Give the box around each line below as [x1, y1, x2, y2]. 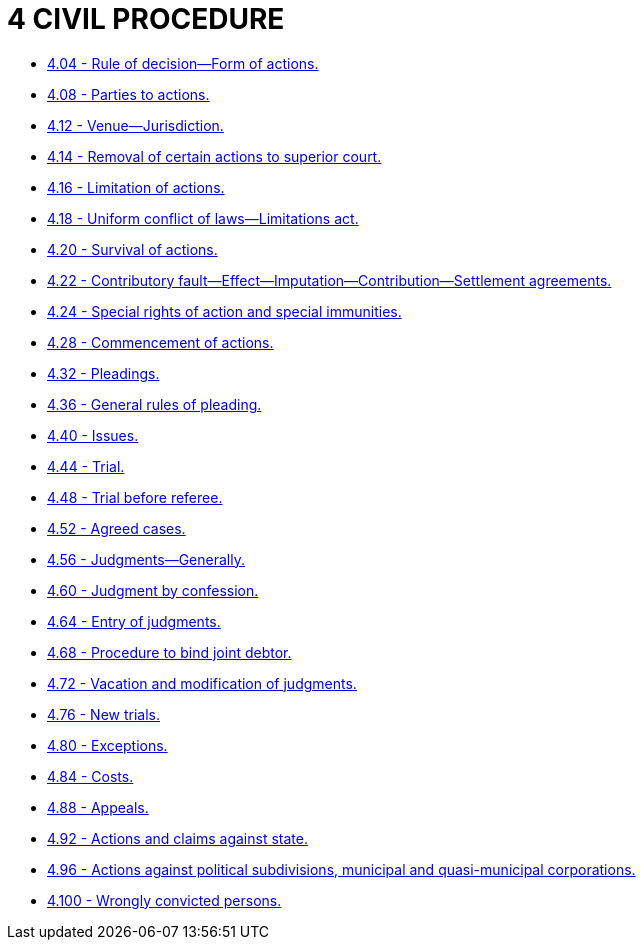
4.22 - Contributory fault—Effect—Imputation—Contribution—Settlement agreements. [47, 271, 612, 289]
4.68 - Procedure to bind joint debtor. [47, 643, 292, 661]
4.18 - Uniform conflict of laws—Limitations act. [47, 209, 359, 227]
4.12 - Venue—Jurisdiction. [47, 116, 224, 134]
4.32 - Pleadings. [47, 364, 160, 382]
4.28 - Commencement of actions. [47, 333, 274, 351]
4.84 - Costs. [47, 767, 134, 785]
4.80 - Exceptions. [47, 736, 168, 754]
